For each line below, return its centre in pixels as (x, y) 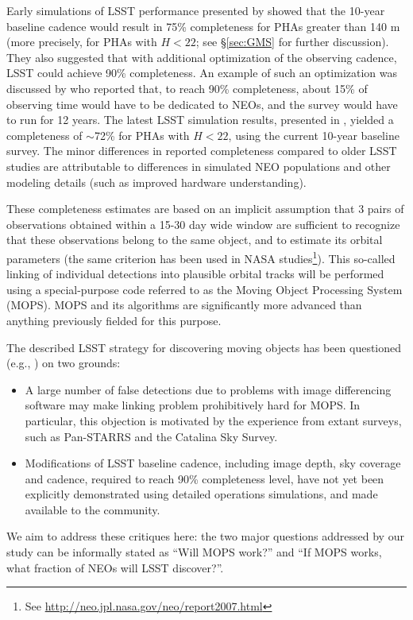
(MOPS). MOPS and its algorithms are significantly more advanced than (184, 305)
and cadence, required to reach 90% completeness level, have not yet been (205, 478)
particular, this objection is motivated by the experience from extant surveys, (213, 420)
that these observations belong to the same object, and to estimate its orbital (195, 240)
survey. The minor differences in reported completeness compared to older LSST (202, 151)
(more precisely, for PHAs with (82, 42)
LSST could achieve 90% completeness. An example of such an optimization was (202, 73)
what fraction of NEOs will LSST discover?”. (115, 567)
